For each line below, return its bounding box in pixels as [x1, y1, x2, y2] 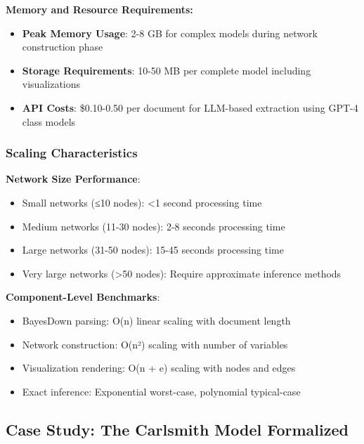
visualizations [22, 77, 81, 91]
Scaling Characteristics [6, 144, 138, 162]
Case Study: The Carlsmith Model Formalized [6, 418, 349, 440]
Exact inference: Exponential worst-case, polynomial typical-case [22, 384, 301, 398]
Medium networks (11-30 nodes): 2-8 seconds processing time [22, 218, 285, 233]
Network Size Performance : [6, 171, 141, 186]
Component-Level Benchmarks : [6, 289, 160, 304]
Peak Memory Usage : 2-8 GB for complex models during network [22, 25, 318, 40]
